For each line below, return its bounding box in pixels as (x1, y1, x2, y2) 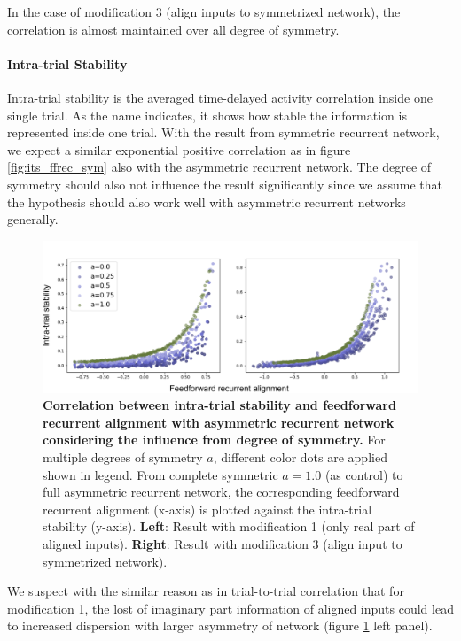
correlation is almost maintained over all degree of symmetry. (7, 19, 340, 38)
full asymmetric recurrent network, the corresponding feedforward (43, 483, 400, 501)
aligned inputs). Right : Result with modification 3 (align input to (43, 534, 402, 552)
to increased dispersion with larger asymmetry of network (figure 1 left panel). (7, 616, 433, 635)
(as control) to (324, 465, 403, 483)
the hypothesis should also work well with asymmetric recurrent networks (7, 192, 406, 211)
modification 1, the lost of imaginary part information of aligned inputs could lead (7, 599, 454, 617)
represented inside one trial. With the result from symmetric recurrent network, (7, 123, 440, 142)
